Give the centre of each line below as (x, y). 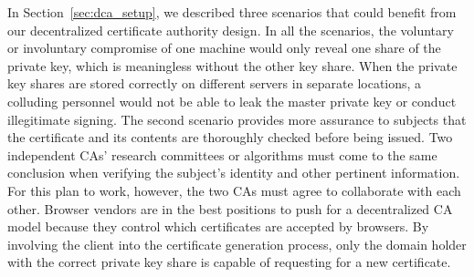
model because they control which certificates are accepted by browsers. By (218, 226)
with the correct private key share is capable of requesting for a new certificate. (229, 262)
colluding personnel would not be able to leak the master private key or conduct (232, 101)
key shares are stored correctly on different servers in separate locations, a (215, 83)
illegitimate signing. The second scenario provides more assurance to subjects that (237, 119)
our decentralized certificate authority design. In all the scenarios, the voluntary (231, 30)
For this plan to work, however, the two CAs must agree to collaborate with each (234, 190)
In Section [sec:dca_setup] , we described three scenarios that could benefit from (232, 12)
